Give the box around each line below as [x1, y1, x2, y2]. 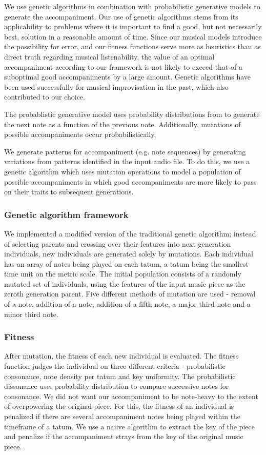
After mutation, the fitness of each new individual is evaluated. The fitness [4, 350, 239, 361]
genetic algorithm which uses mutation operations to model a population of [4, 166, 241, 176]
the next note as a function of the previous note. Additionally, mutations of [4, 118, 241, 129]
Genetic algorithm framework [4, 208, 129, 221]
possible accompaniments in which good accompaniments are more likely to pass [4, 176, 257, 187]
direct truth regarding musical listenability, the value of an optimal [4, 51, 215, 62]
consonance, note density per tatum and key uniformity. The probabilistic [4, 370, 236, 381]
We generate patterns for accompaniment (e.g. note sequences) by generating [4, 146, 246, 156]
